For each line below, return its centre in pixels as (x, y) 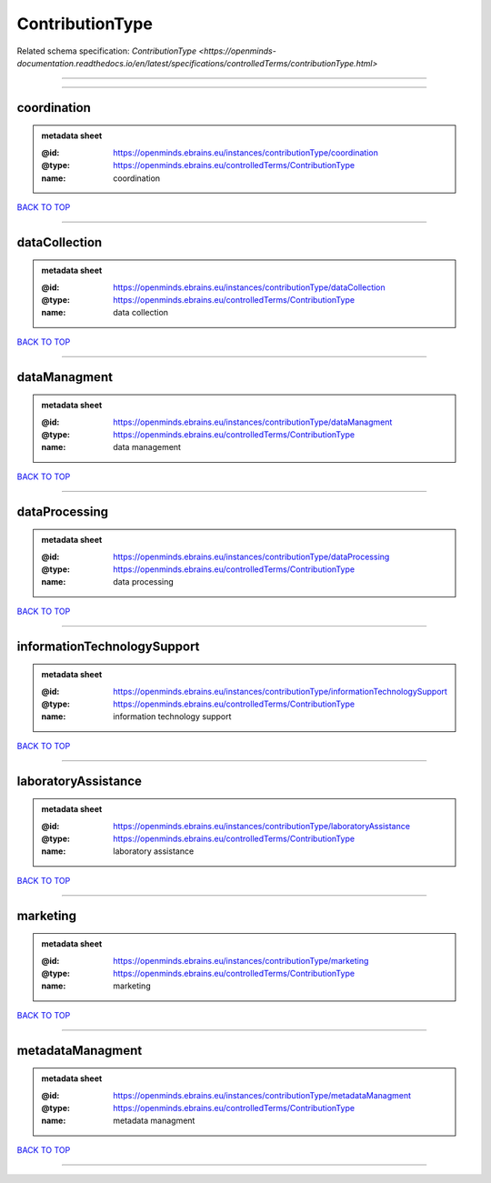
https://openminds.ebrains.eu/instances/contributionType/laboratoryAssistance (262, 826)
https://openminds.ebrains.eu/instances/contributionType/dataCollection (249, 287)
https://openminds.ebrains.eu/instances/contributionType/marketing (241, 960)
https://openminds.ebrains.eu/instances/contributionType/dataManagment (253, 422)
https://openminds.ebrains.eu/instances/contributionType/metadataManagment (262, 1095)
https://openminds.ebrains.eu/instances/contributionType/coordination (246, 152)
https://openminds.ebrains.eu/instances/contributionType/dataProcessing (251, 556)
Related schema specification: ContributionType (107, 51)
